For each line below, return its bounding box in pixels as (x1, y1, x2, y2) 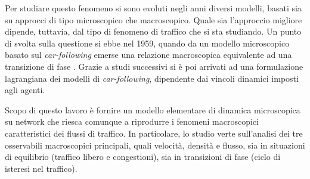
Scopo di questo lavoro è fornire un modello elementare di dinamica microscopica (5, 103, 300, 116)
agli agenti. (5, 84, 45, 96)
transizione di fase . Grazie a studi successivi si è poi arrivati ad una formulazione (5, 60, 303, 72)
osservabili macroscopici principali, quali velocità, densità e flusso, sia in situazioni (5, 138, 305, 151)
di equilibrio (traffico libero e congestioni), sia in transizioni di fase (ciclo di (5, 150, 281, 163)
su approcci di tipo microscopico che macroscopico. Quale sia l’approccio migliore (5, 13, 302, 26)
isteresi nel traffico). (5, 162, 77, 174)
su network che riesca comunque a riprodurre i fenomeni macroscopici (5, 115, 259, 128)
